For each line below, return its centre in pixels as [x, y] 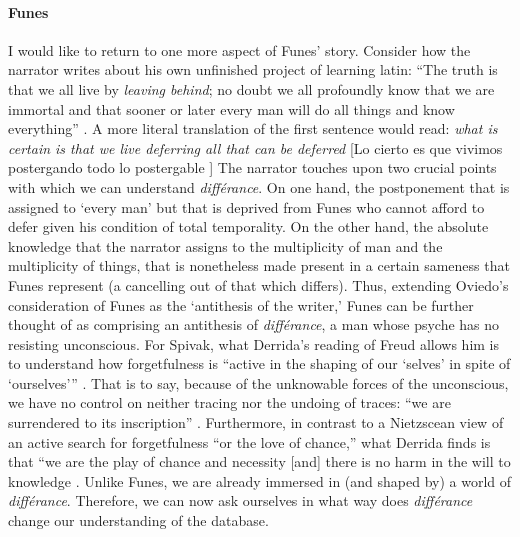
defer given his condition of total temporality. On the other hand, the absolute [248, 226]
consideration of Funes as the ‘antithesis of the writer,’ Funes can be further [241, 304]
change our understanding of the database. [138, 520]
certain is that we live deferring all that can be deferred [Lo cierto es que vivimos [255, 147]
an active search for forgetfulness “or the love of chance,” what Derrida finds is [249, 441]
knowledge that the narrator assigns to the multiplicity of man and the [225, 245]
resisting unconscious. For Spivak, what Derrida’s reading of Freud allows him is [254, 343]
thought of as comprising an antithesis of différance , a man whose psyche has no [254, 324]
